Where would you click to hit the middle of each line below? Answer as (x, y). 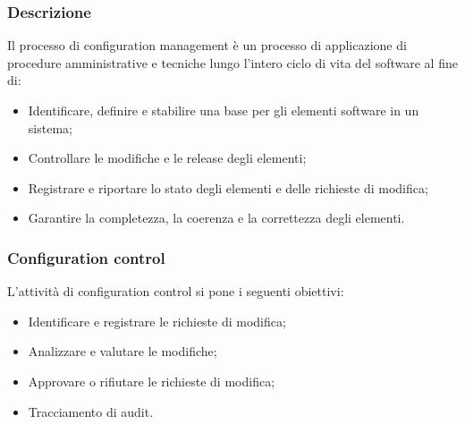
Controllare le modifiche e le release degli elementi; (167, 158)
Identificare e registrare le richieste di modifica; (157, 321)
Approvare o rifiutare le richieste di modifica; (152, 381)
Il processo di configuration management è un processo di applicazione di (207, 45)
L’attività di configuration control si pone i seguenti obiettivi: (176, 291)
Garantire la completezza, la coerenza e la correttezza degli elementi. (216, 218)
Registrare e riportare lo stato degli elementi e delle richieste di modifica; (228, 187)
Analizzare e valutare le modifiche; (123, 351)
